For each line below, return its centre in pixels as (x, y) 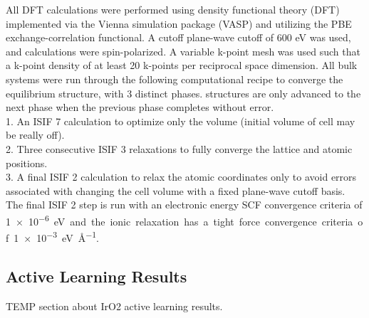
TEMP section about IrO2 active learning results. (114, 306)
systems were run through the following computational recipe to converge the (175, 79)
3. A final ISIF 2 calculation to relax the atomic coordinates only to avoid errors (181, 177)
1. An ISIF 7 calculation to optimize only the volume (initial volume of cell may (181, 121)
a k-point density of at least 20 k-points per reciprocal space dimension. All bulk (182, 65)
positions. (27, 163)
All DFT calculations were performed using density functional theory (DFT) (173, 9)
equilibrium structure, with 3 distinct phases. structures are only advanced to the (183, 93)
